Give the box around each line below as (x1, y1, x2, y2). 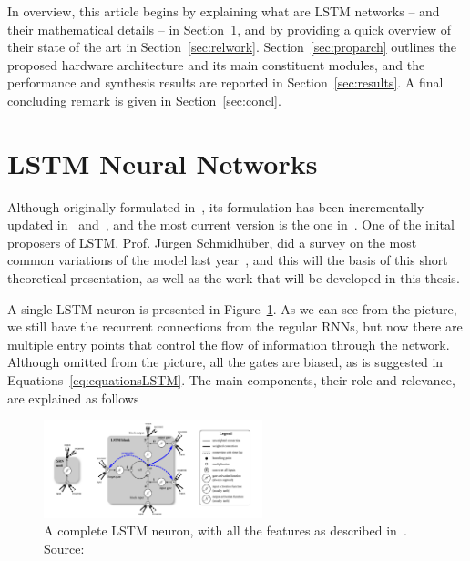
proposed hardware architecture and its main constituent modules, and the (7, 55, 425, 74)
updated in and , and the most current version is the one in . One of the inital (7, 215, 455, 234)
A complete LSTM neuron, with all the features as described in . (44, 521, 407, 540)
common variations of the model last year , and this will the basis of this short (7, 250, 448, 270)
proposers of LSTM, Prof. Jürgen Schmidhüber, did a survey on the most (7, 232, 417, 251)
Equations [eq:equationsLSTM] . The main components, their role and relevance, (7, 371, 455, 390)
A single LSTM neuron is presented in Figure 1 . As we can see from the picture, (7, 299, 457, 318)
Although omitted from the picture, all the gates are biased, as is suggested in (7, 352, 444, 372)
